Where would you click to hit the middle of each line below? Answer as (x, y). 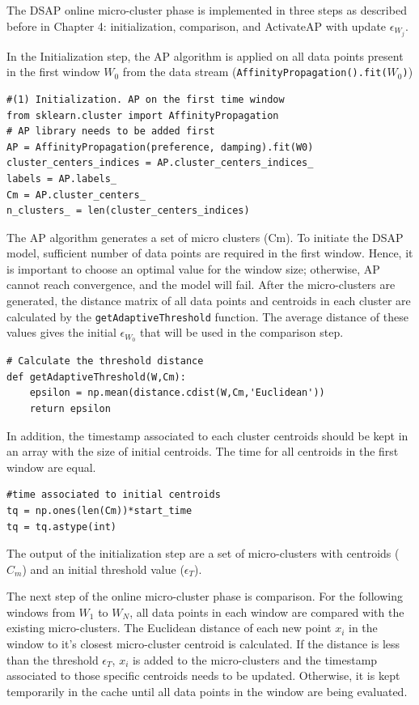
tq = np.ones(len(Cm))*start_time (99, 510)
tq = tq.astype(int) (62, 527)
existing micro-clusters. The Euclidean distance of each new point (169, 628)
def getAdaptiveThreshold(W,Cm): (96, 377)
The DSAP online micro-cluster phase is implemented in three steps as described (207, 10)
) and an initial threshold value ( (103, 569)
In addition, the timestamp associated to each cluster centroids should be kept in (207, 435)
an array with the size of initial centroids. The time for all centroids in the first (203, 451)
